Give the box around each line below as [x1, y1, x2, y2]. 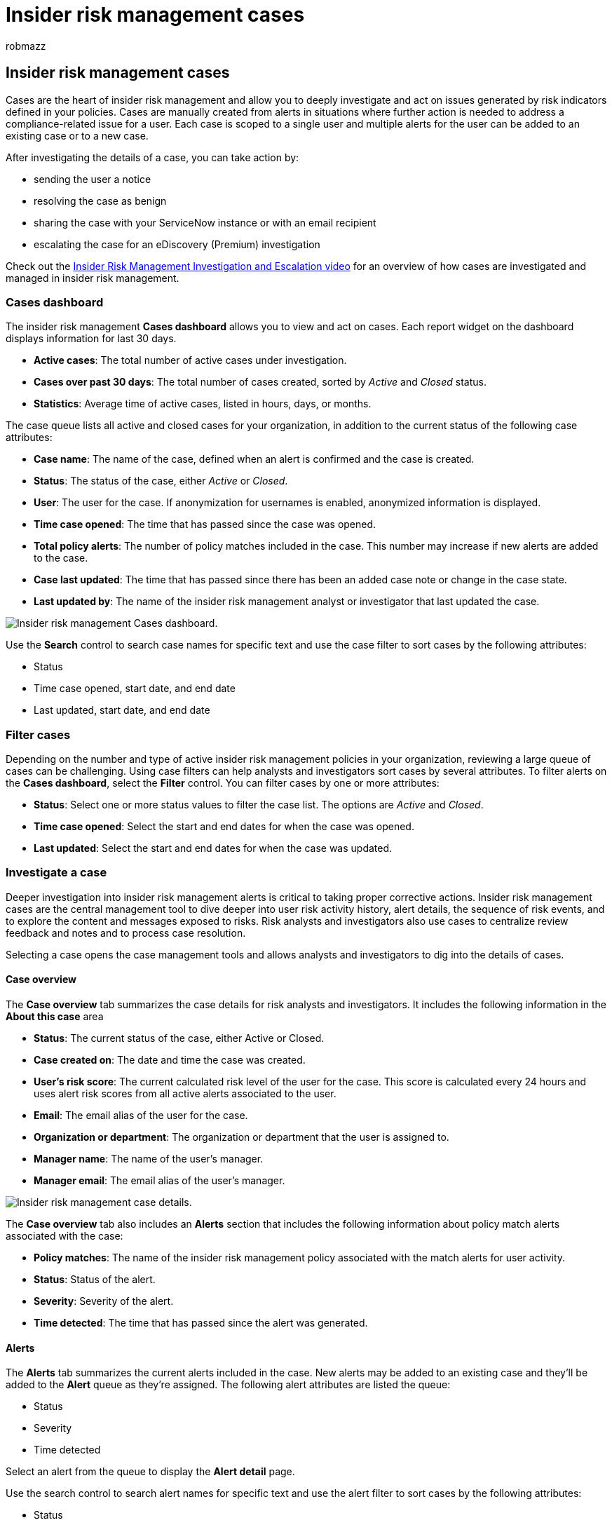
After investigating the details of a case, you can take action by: [6, 151, 299, 163]
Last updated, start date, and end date [34, 704, 210, 717]
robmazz [6, 39, 46, 52]
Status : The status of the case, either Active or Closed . [34, 475, 288, 487]
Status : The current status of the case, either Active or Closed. [34, 1032, 325, 1045]
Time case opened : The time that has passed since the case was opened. [34, 518, 376, 531]
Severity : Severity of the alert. [34, 1295, 174, 1308]
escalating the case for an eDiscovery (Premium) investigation [34, 238, 320, 250]
